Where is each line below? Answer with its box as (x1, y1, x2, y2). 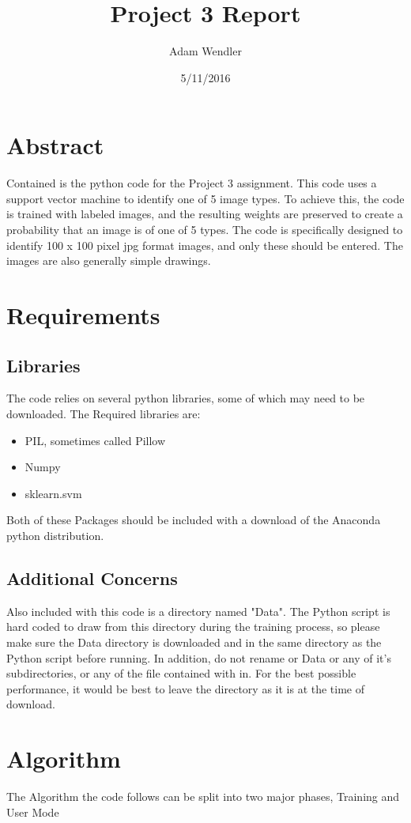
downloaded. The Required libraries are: (6, 405, 201, 421)
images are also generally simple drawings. (6, 252, 211, 269)
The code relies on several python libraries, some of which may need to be (6, 390, 365, 406)
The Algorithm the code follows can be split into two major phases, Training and (6, 788, 400, 805)
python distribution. (6, 527, 104, 543)
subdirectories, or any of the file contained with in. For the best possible (6, 665, 356, 681)
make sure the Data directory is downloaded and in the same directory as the (6, 633, 382, 650)
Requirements (6, 299, 160, 330)
